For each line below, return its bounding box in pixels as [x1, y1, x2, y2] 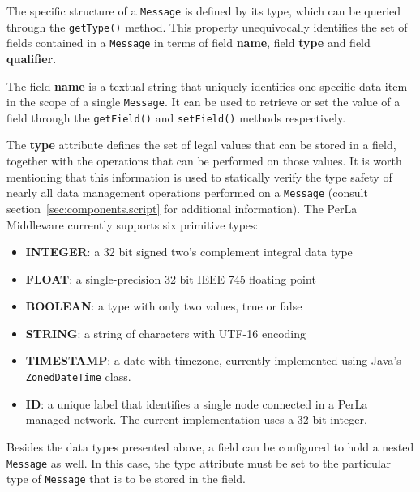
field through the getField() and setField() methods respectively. [6, 109, 346, 126]
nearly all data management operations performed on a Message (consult [6, 184, 368, 201]
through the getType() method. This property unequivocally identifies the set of [6, 18, 408, 35]
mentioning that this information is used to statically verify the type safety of [6, 168, 392, 185]
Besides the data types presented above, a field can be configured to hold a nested [6, 438, 414, 455]
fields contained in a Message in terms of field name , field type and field [6, 34, 371, 51]
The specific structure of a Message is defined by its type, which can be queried [6, 2, 401, 19]
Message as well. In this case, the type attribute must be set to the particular [6, 454, 392, 471]
